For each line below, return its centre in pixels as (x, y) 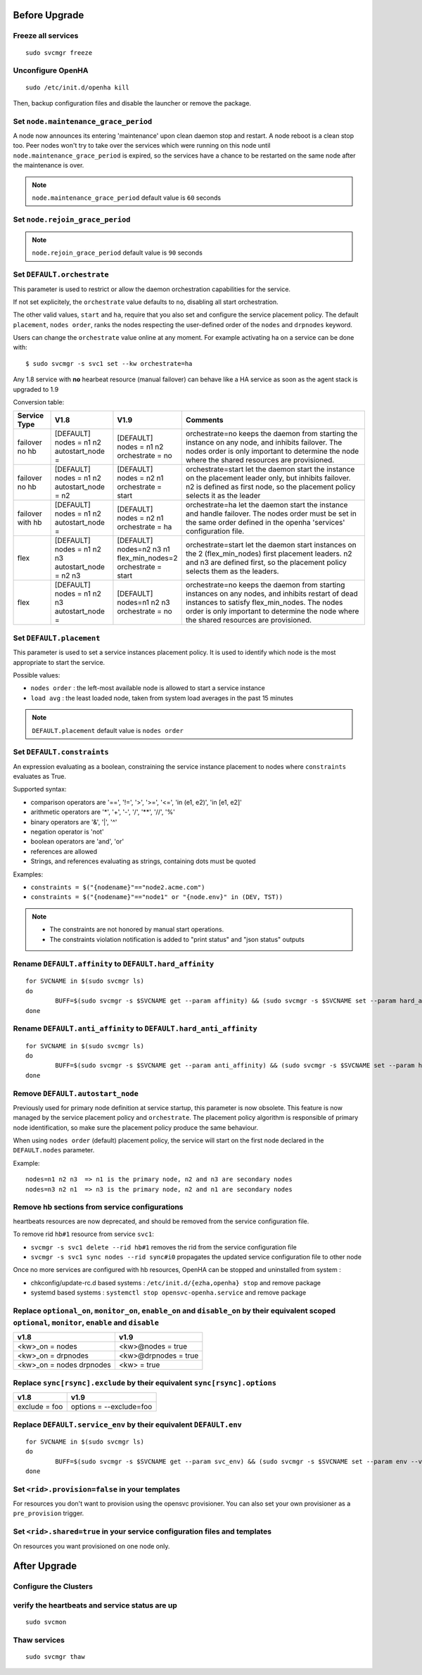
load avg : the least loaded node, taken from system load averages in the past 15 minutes (162, 698)
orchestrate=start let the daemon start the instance (270, 469)
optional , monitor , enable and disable (86, 1323)
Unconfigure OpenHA (51, 70)
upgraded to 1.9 (36, 389)
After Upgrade (45, 1566)
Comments (204, 420)
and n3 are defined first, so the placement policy (266, 563)
